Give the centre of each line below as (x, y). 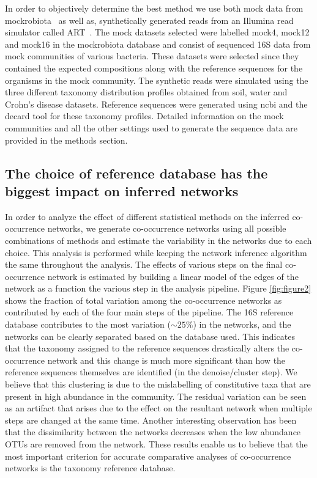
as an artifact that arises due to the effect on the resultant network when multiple (158, 408)
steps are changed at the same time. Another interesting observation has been (151, 420)
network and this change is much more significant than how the (166, 360)
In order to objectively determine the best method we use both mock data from (154, 8)
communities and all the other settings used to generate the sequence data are (151, 127)
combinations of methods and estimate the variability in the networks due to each (158, 240)
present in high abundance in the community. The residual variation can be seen (156, 396)
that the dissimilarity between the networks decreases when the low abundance (153, 432)
